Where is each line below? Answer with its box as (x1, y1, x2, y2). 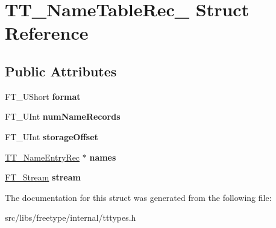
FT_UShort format (5, 90, 81, 102)
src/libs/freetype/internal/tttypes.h (5, 211, 136, 224)
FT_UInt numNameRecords (5, 110, 121, 123)
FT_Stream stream (5, 171, 81, 183)
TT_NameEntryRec (5, 150, 80, 163)
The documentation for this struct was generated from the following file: (5, 191, 272, 203)
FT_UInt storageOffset (5, 130, 98, 143)
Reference (5, 20, 89, 45)
